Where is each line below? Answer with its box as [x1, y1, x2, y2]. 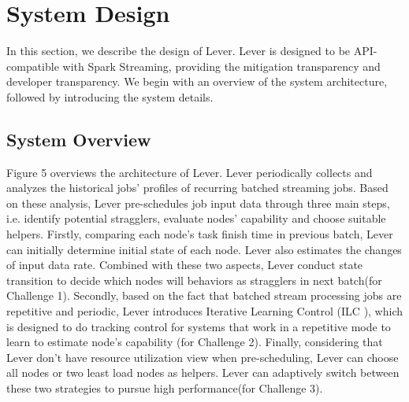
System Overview [6, 127, 151, 151]
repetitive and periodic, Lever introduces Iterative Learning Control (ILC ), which [6, 303, 403, 319]
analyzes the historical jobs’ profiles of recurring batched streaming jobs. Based [6, 179, 389, 196]
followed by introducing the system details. [6, 88, 214, 105]
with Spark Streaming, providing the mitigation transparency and [62, 57, 381, 74]
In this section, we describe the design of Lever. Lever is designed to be [6, 42, 351, 59]
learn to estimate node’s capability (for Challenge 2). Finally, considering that [6, 334, 383, 350]
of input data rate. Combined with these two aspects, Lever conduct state [6, 256, 363, 273]
